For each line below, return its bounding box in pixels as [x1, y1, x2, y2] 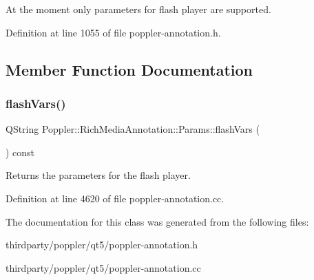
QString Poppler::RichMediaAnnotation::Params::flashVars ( [6, 122, 260, 136]
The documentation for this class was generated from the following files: [6, 214, 309, 228]
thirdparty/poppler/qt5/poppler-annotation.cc [6, 260, 201, 274]
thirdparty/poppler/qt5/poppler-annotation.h [6, 237, 198, 252]
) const [6, 144, 35, 159]
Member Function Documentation [6, 58, 253, 80]
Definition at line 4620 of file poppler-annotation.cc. [6, 191, 224, 205]
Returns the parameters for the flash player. [6, 168, 191, 182]
